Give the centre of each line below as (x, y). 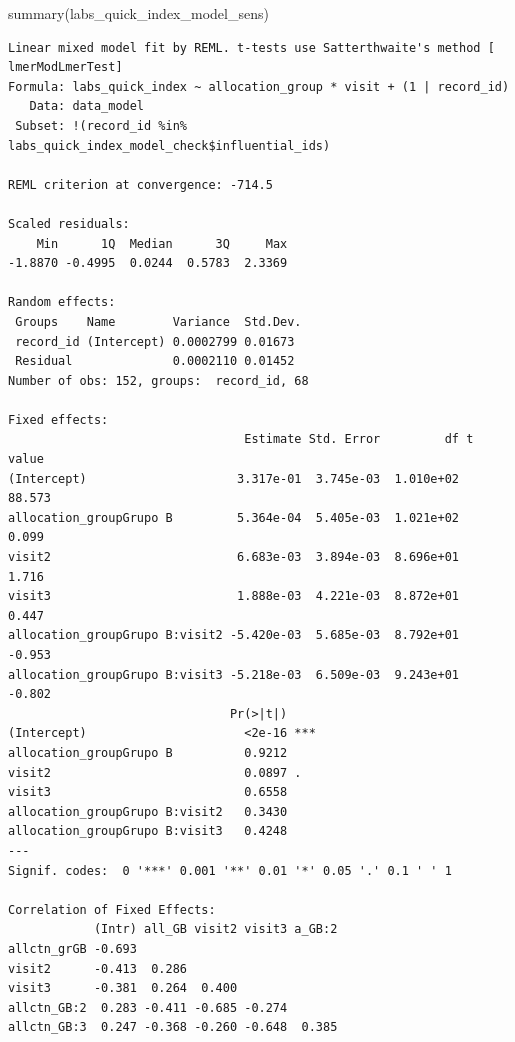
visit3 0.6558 (148, 792)
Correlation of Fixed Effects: (112, 909)
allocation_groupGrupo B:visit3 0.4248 (148, 831)
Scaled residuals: (69, 223)
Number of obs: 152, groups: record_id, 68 (158, 380)
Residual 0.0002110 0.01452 (155, 361)
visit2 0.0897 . (155, 772)
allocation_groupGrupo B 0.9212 (148, 752)
